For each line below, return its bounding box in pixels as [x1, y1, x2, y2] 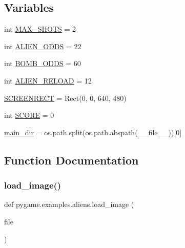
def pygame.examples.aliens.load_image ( [4, 199, 134, 210]
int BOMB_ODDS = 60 [4, 58, 81, 69]
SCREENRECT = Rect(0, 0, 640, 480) [4, 92, 127, 103]
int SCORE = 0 [4, 110, 54, 120]
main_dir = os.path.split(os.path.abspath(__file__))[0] [4, 127, 182, 137]
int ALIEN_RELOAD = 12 [4, 75, 92, 86]
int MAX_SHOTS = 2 [4, 24, 76, 34]
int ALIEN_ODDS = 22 [4, 40, 81, 51]
